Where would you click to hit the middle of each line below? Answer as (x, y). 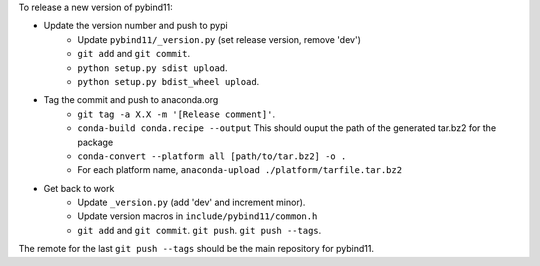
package (95, 142)
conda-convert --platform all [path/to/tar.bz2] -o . (212, 156)
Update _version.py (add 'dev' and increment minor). (191, 202)
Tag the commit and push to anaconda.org (131, 100)
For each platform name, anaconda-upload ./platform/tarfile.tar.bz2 (240, 170)
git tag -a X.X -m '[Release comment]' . (176, 114)
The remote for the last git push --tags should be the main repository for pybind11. (196, 249)
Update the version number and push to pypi (136, 26)
